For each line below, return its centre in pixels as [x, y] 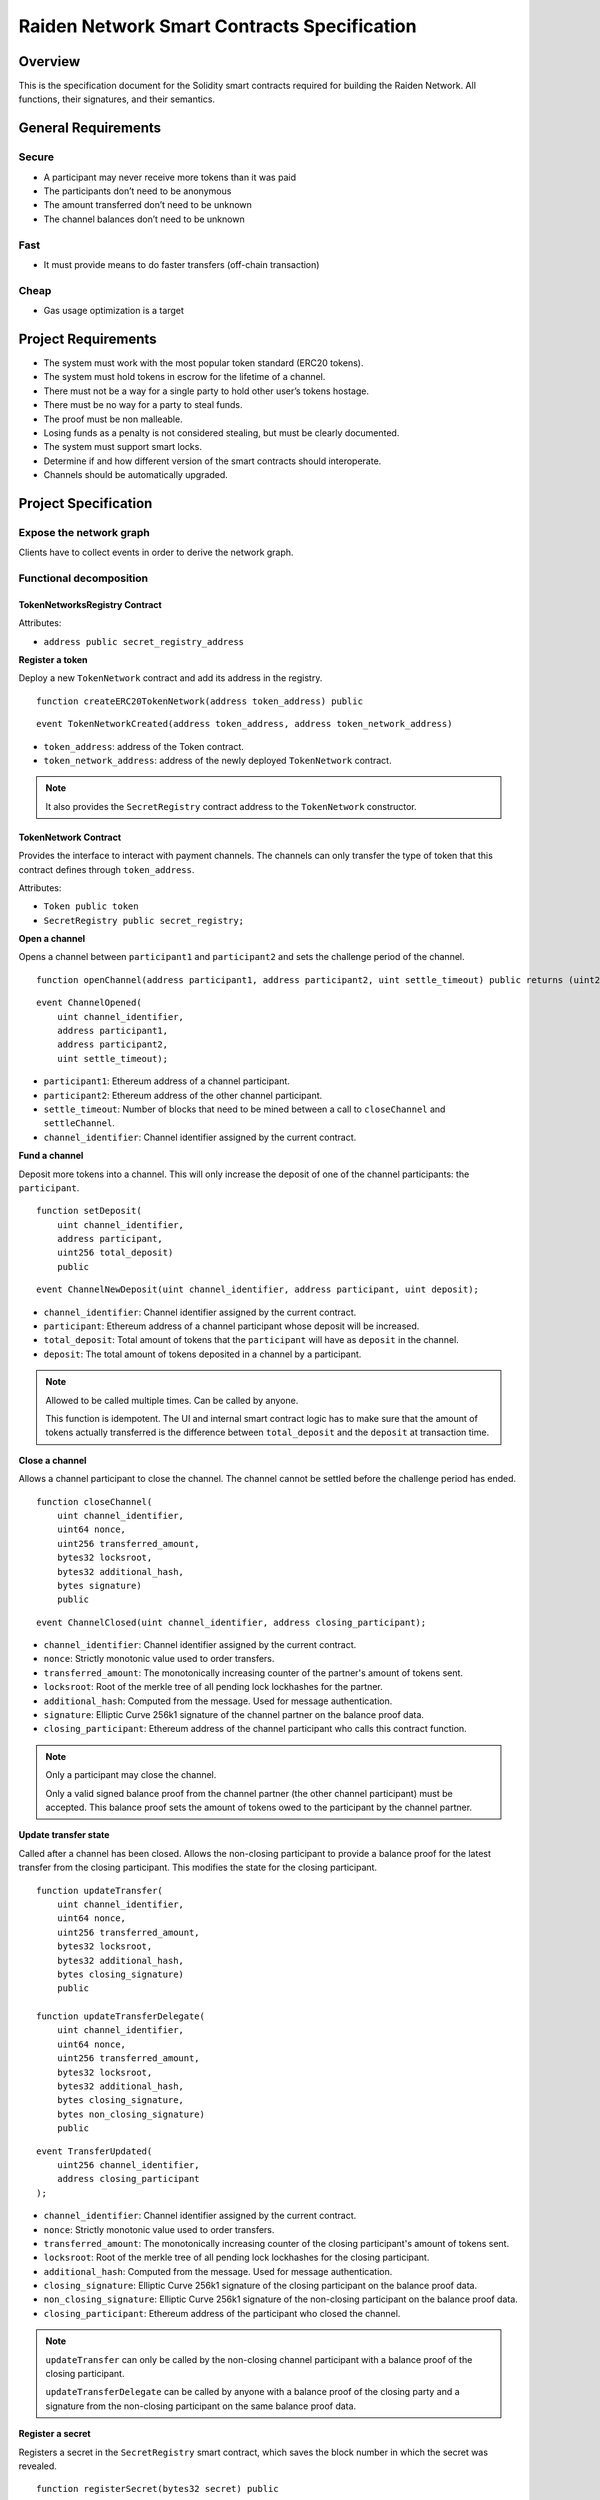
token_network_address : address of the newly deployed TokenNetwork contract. [217, 760]
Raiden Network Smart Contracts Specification [217, 26]
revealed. [37, 2466]
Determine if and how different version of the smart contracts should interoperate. [212, 461]
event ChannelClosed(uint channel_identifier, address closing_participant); [231, 1622]
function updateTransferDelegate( [120, 2016]
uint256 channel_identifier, [128, 2164]
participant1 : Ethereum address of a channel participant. [166, 1081]
